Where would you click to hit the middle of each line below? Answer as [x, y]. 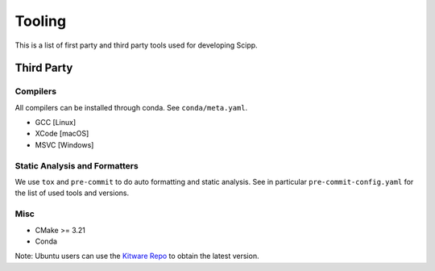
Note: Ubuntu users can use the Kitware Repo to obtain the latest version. [137, 256]
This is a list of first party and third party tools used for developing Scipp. [136, 45]
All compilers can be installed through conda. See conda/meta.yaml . [131, 107]
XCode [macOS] [62, 134]
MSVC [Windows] [64, 144]
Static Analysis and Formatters [77, 165]
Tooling [41, 21]
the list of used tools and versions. [72, 193]
